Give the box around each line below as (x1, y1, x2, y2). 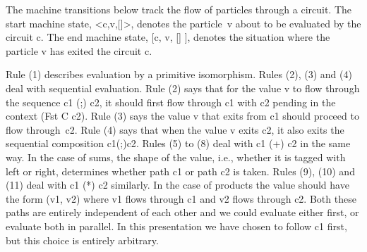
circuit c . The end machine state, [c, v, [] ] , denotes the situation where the (6, 30, 330, 44)
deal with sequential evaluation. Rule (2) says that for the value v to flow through (6, 80, 360, 95)
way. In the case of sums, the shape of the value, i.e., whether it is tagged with (6, 149, 346, 164)
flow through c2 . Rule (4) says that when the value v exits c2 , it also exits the (6, 122, 344, 137)
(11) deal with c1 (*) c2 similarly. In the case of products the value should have (6, 177, 349, 192)
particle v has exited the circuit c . (6, 43, 152, 58)
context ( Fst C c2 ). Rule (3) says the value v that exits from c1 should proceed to (6, 108, 359, 123)
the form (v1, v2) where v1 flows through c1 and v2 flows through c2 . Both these (6, 191, 356, 206)
